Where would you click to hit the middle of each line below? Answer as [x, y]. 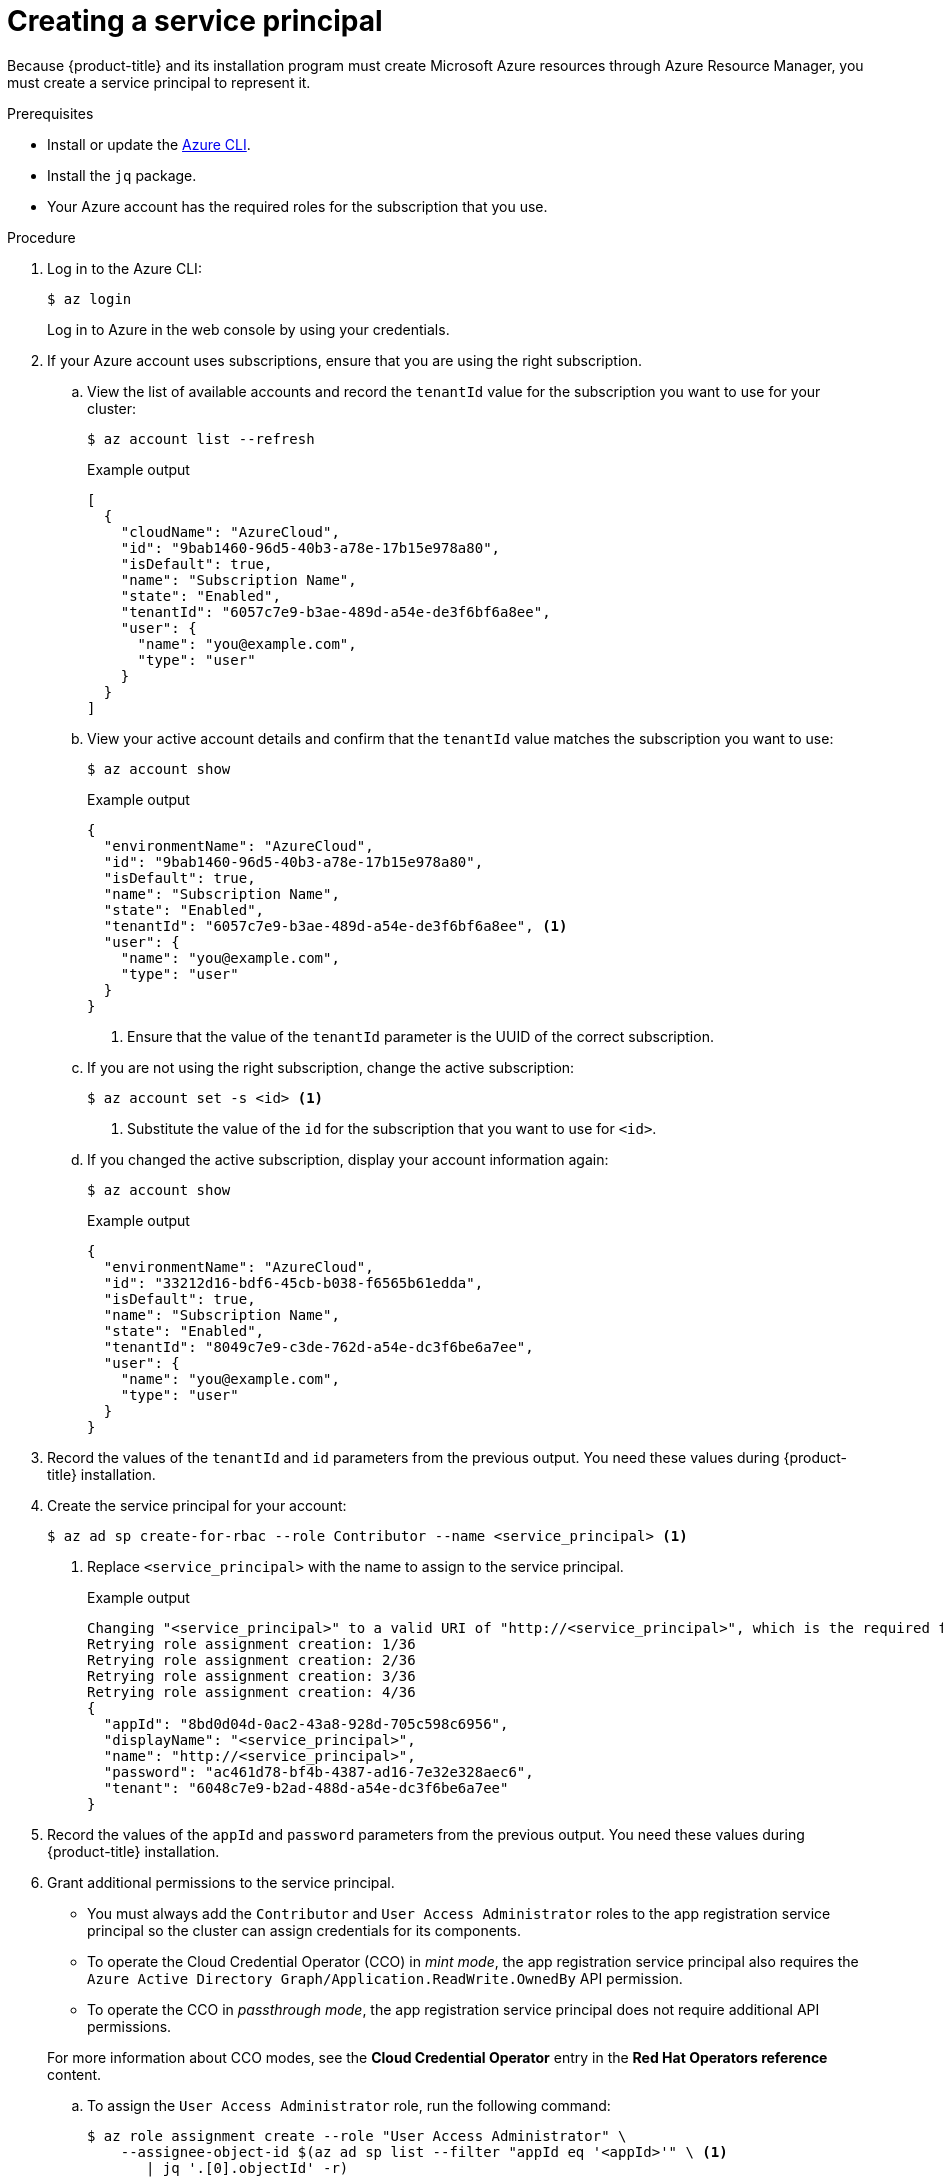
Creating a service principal [195, 21]
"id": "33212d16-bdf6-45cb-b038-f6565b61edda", [293, 1282]
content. [74, 2074]
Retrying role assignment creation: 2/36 [251, 1659]
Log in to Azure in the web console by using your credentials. [248, 329]
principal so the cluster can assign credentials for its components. [304, 1930]
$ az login [89, 298]
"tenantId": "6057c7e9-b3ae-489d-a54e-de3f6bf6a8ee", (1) [335, 925]
